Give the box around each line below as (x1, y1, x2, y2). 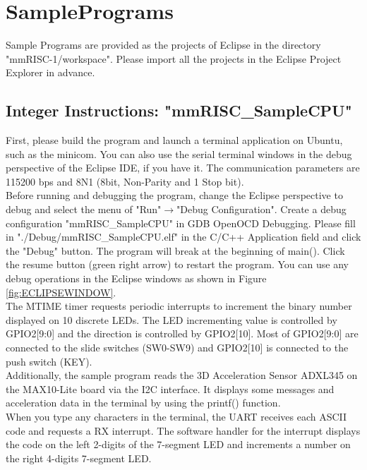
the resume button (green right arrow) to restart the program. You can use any (6, 257, 349, 272)
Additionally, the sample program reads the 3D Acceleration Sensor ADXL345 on (6, 368, 358, 382)
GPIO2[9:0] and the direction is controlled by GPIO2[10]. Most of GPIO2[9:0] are (6, 326, 359, 341)
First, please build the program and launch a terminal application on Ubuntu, (6, 133, 343, 147)
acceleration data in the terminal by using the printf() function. (6, 395, 281, 410)
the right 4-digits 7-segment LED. (6, 450, 152, 465)
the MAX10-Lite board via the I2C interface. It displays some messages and (6, 381, 335, 396)
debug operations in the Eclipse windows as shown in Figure (6, 271, 267, 286)
